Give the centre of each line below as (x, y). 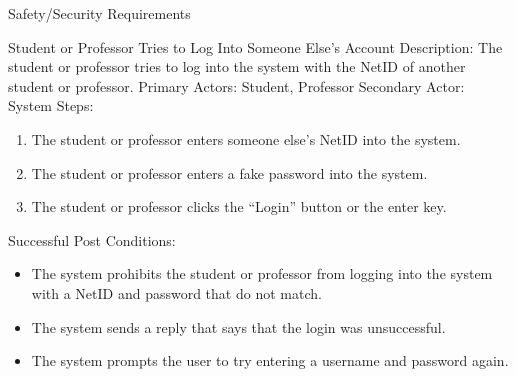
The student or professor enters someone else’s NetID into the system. (246, 138)
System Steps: (51, 105)
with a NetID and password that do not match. (176, 292)
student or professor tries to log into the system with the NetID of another (237, 66)
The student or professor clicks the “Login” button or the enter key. (239, 206)
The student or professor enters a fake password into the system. (229, 172)
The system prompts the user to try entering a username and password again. (270, 360)
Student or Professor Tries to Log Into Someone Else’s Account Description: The (255, 46)
